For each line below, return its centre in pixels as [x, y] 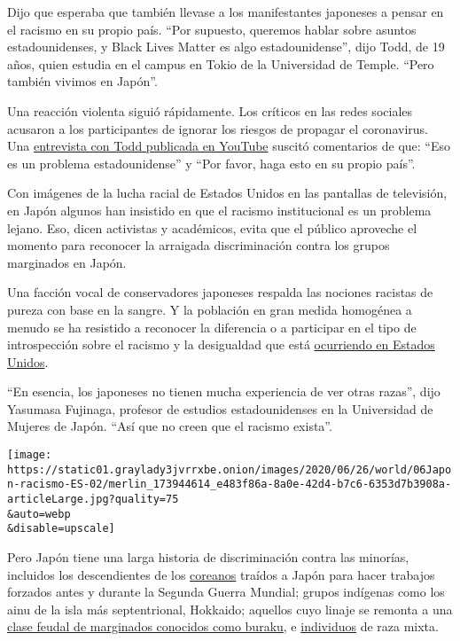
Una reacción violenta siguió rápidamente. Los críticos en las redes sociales [210, 110]
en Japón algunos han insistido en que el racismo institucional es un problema [219, 210]
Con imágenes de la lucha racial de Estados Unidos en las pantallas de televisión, [227, 193]
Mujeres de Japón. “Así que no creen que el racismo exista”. [170, 426]
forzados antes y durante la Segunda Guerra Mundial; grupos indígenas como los [226, 592]
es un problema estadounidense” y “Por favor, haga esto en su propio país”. [211, 163]
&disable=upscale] [61, 529]
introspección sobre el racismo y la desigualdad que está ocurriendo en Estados [221, 344]
